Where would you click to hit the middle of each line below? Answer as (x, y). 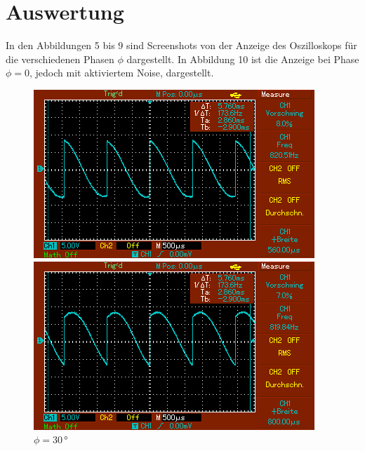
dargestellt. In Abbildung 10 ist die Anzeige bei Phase (243, 59)
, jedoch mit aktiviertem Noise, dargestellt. (122, 73)
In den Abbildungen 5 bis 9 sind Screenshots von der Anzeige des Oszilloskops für (181, 45)
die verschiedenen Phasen (60, 59)
